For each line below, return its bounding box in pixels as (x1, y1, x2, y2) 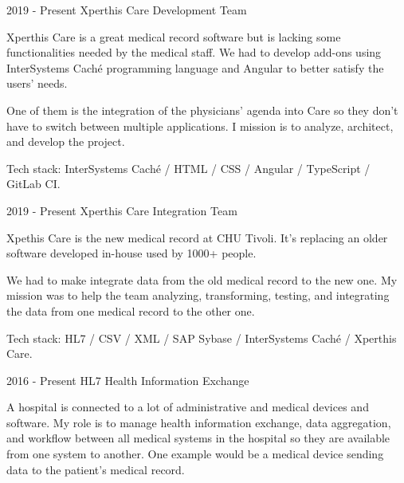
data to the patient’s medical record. (6, 461, 185, 477)
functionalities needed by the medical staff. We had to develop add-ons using (6, 44, 382, 61)
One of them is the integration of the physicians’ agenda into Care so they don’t (6, 101, 398, 118)
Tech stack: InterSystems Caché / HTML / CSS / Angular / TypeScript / (6, 159, 371, 176)
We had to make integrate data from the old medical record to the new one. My (6, 271, 398, 288)
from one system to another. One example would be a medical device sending (6, 446, 384, 462)
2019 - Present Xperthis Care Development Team (6, 2, 247, 18)
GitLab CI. (6, 175, 61, 192)
